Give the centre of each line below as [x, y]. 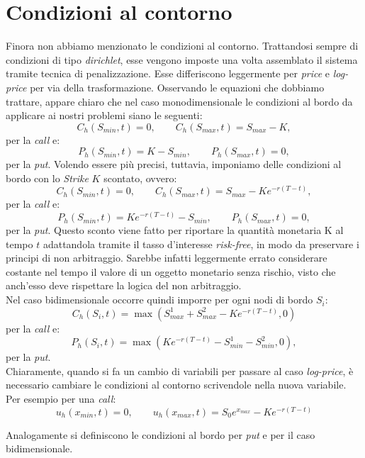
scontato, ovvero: [140, 178]
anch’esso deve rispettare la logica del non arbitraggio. [124, 285]
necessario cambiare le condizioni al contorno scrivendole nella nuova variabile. [176, 385]
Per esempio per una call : [61, 399]
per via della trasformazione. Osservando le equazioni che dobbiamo [177, 87]
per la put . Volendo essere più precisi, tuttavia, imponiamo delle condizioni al [174, 164]
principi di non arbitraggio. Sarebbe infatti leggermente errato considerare [167, 258]
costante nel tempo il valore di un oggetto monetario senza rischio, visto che [171, 271]
